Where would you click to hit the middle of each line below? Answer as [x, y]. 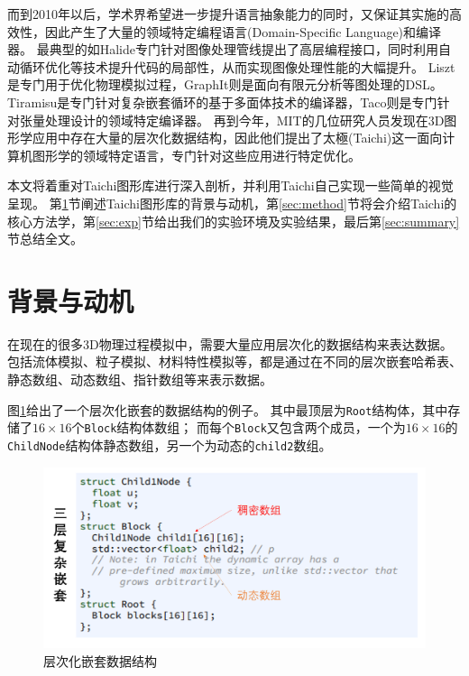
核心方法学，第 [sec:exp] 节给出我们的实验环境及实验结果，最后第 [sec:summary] [234, 221]
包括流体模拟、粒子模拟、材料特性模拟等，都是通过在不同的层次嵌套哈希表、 [234, 361]
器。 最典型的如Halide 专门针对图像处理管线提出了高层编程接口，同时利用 [223, 49]
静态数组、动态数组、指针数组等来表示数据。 [140, 380]
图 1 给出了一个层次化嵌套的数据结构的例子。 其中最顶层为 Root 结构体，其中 [228, 409]
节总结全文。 [45, 239]
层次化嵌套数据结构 [100, 661]
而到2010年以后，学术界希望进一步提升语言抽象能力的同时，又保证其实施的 [228, 14]
